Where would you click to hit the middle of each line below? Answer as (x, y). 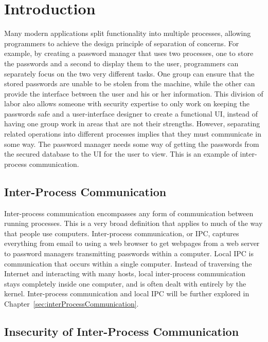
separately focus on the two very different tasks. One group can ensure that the (129, 73)
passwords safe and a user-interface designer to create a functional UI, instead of (131, 113)
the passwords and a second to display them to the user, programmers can (121, 63)
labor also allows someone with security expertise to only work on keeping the (127, 103)
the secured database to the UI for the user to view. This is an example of (121, 154)
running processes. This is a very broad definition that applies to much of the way (133, 223)
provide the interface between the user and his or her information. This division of (134, 93)
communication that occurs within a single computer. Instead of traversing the (128, 263)
